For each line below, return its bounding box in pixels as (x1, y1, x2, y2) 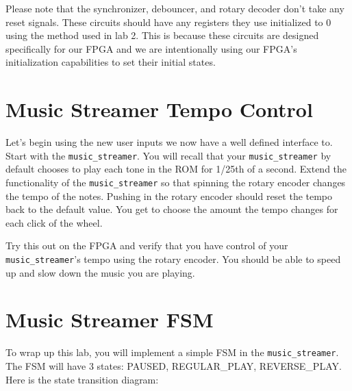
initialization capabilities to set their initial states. (5, 55, 216, 69)
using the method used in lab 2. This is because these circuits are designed (5, 28, 319, 42)
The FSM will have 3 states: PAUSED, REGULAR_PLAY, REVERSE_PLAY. (5, 359, 342, 373)
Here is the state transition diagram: (5, 372, 159, 386)
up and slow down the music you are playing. (5, 265, 195, 279)
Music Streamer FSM (5, 305, 214, 333)
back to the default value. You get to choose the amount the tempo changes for (5, 202, 338, 216)
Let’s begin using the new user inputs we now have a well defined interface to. (5, 135, 333, 149)
